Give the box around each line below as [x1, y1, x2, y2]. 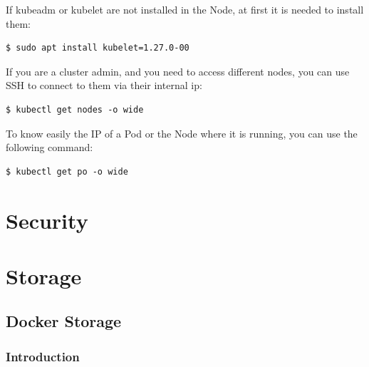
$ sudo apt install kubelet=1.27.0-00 [6, 43, 189, 53]
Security [6, 205, 88, 234]
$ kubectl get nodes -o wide [6, 104, 144, 115]
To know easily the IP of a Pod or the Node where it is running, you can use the [6, 125, 358, 140]
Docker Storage [6, 310, 122, 332]
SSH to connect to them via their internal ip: [6, 78, 202, 93]
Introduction [6, 347, 80, 365]
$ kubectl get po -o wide [6, 166, 128, 177]
